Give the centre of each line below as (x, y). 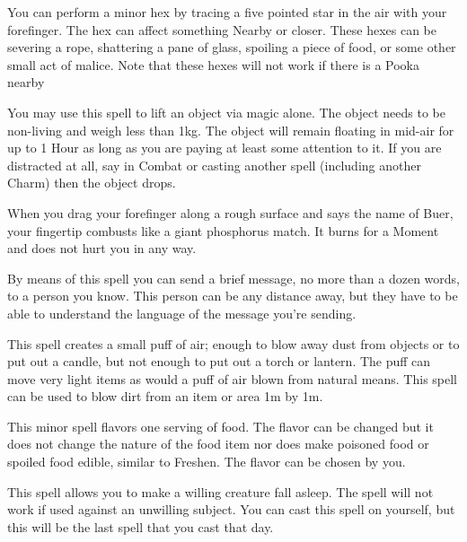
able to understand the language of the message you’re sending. (182, 313)
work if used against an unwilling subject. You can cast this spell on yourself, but (231, 509)
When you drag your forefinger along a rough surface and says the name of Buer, (230, 212)
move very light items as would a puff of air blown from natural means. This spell (233, 378)
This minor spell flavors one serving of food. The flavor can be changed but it (220, 426)
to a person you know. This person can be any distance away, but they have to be (233, 296)
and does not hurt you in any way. (102, 248)
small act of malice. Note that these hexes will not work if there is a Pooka (214, 64)
